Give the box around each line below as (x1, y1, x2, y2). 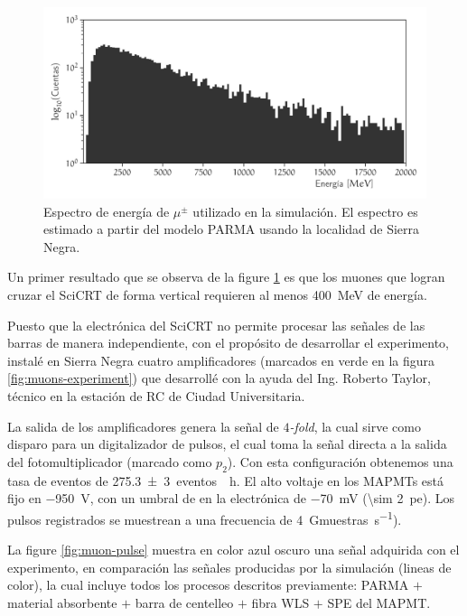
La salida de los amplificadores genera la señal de (7, 416, 279, 435)
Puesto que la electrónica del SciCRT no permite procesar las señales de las (7, 315, 425, 334)
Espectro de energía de (43, 201, 170, 220)
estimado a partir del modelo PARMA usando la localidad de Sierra (43, 219, 420, 238)
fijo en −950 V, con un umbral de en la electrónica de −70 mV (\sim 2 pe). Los (7, 489, 455, 508)
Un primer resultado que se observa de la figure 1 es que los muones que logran (7, 267, 445, 286)
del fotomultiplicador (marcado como (7, 452, 212, 471)
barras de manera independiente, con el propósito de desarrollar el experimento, (7, 333, 450, 352)
